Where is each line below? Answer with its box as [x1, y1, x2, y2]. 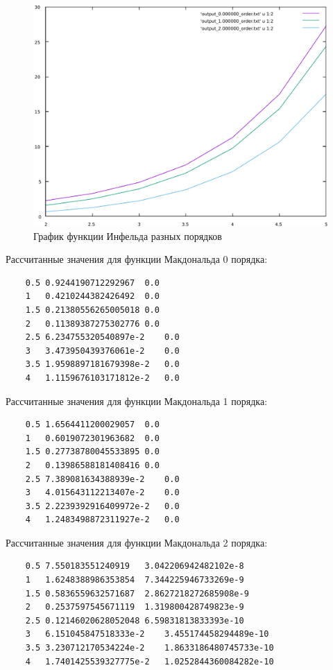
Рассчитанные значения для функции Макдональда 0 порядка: [6, 252, 268, 266]
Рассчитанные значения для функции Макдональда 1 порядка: [6, 393, 268, 408]
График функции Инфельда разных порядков [33, 228, 222, 243]
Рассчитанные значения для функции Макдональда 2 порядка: [6, 535, 268, 549]
